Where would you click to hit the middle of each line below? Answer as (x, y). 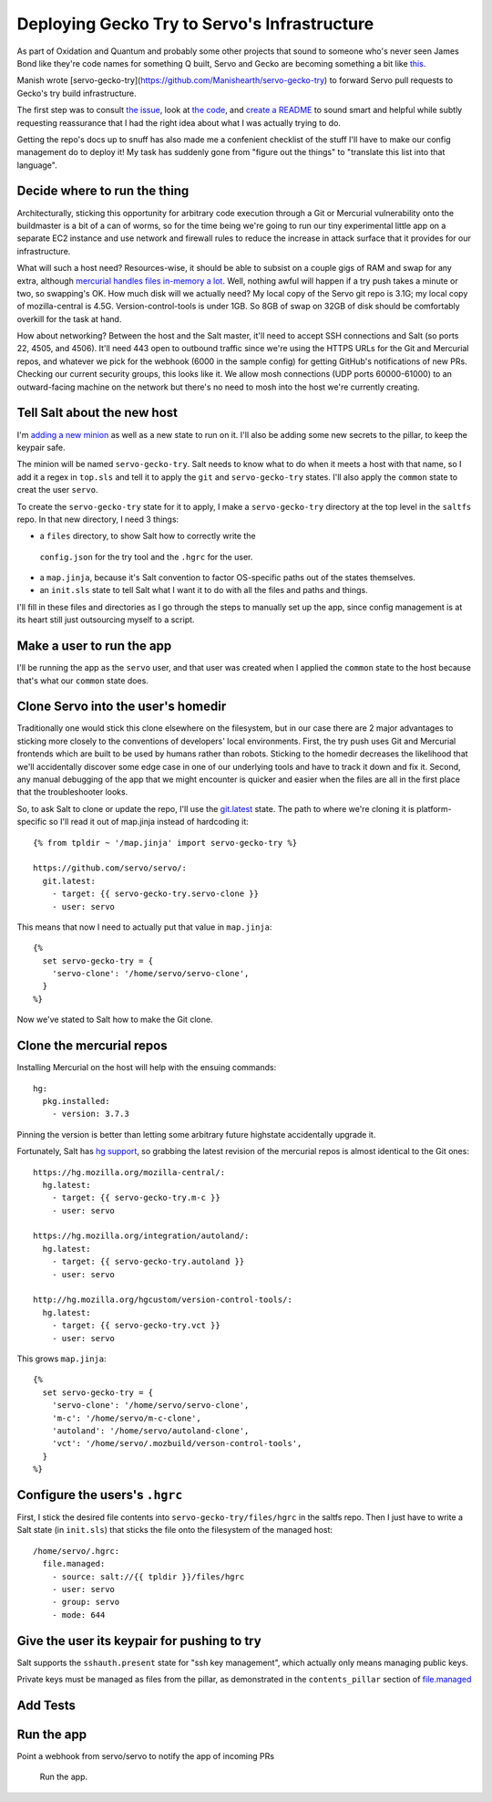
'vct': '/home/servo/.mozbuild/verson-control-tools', (177, 1443)
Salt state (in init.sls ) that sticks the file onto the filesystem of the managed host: (174, 1530)
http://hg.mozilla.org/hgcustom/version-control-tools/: (163, 1300)
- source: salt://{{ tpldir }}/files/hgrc (148, 1577)
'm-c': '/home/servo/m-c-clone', (127, 1418)
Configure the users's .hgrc (100, 1495)
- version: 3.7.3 (90, 1114)
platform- (434, 808)
